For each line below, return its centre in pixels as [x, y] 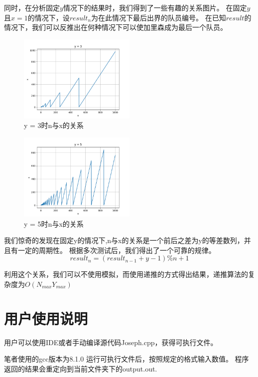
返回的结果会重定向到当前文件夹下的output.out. [81, 368]
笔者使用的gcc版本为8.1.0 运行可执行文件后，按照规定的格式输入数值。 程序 [127, 359]
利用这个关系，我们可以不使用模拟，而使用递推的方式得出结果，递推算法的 [126, 274]
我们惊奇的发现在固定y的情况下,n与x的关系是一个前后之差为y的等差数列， [124, 240]
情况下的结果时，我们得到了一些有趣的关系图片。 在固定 [155, 7]
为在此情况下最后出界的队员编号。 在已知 [159, 17]
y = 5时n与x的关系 [54, 223]
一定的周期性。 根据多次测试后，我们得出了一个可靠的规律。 [117, 250]
